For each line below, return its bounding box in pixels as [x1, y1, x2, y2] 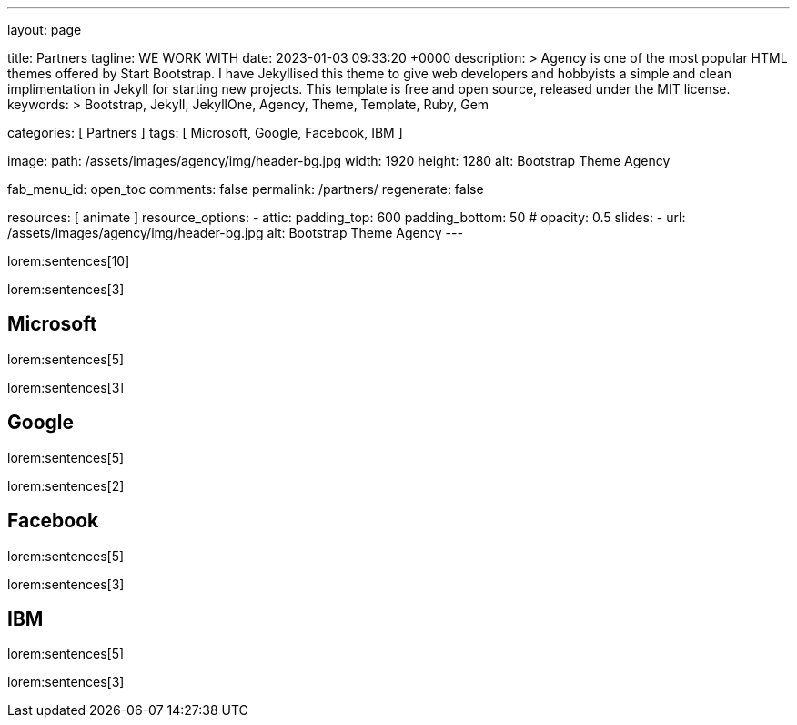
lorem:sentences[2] [7, 477, 125, 494]
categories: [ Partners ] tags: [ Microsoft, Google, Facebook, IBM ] [7, 125, 403, 140]
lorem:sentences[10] [7, 253, 130, 269]
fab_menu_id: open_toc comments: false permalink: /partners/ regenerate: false [7, 181, 484, 197]
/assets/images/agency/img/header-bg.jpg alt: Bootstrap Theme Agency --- [7, 225, 463, 240]
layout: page [7, 22, 82, 37]
